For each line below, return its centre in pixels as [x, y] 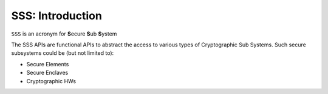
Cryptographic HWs [51, 81]
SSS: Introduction [57, 16]
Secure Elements [48, 64]
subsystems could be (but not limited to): [63, 53]
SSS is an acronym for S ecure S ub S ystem [64, 34]
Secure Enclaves [47, 73]
